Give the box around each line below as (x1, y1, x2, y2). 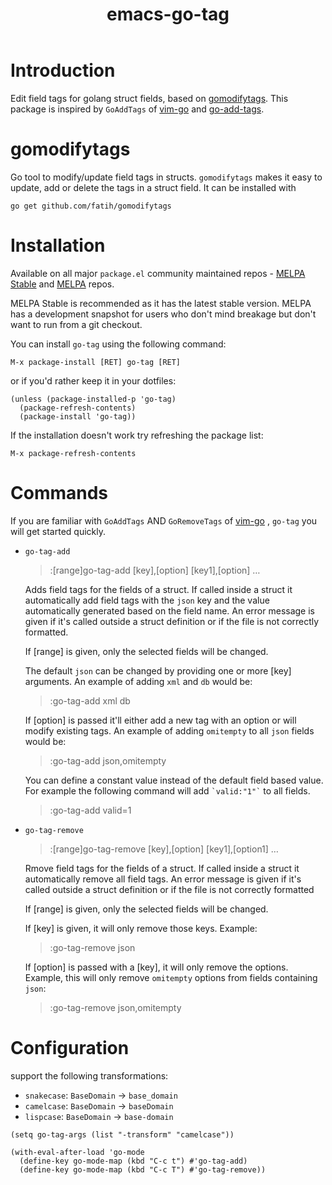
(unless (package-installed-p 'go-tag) (10, 394, 177, 404)
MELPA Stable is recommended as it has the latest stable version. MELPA (10, 297, 312, 309)
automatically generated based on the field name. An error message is (24, 604, 315, 617)
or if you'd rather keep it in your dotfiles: (10, 374, 177, 387)
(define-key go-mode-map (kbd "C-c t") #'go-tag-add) (19, 1156, 248, 1166)
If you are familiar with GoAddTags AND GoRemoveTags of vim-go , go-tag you (10, 514, 318, 527)
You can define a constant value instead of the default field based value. (24, 774, 324, 786)
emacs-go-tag (106, 3, 230, 26)
